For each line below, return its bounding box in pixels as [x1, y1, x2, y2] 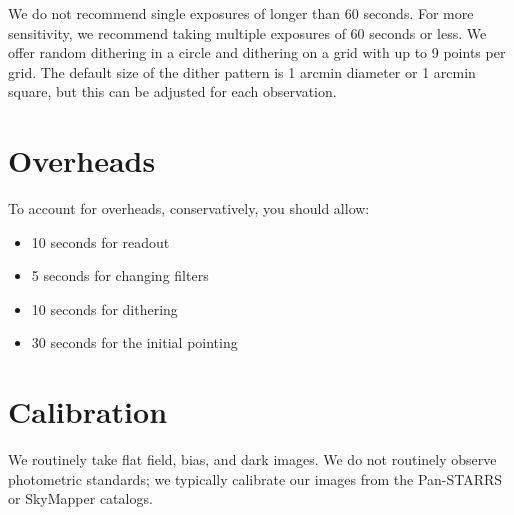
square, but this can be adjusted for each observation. [8, 81, 337, 102]
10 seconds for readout [31, 231, 170, 252]
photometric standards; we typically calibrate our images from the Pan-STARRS [8, 468, 503, 489]
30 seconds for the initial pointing [31, 332, 238, 353]
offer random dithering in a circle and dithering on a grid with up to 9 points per [8, 42, 506, 63]
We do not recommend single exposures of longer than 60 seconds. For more [8, 3, 474, 23]
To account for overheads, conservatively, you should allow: [8, 198, 370, 219]
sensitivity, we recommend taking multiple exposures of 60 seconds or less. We [8, 22, 487, 43]
